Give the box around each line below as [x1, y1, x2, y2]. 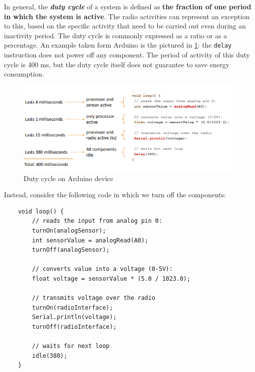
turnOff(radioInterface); [32, 323, 117, 330]
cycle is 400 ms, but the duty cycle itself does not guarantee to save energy [4, 59, 229, 69]
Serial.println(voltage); [32, 314, 117, 321]
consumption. [4, 69, 44, 79]
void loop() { [18, 208, 64, 215]
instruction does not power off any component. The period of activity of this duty [4, 50, 250, 60]
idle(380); [32, 352, 67, 359]
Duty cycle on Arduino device [24, 173, 113, 183]
